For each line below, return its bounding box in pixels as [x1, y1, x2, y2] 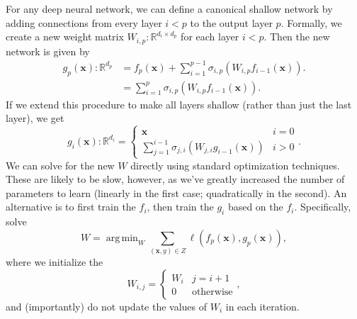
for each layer [181, 29, 239, 44]
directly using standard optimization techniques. [130, 157, 340, 172]
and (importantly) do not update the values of [6, 298, 208, 313]
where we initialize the [6, 254, 103, 269]
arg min [106, 233, 138, 243]
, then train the [147, 199, 214, 214]
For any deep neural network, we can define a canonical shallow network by [6, 1, 333, 16]
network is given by [6, 43, 90, 58]
